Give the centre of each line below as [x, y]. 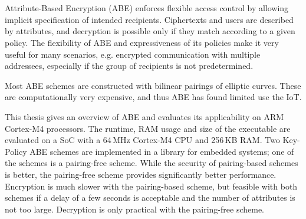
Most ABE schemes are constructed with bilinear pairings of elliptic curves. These [153, 85]
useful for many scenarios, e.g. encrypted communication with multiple [133, 54]
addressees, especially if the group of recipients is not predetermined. [129, 66]
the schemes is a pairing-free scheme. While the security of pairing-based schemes [152, 163]
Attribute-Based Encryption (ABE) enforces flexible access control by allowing [147, 8]
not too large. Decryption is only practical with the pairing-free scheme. [134, 209]
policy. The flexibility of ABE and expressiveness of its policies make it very [142, 42]
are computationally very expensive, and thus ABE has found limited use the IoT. [153, 97]
